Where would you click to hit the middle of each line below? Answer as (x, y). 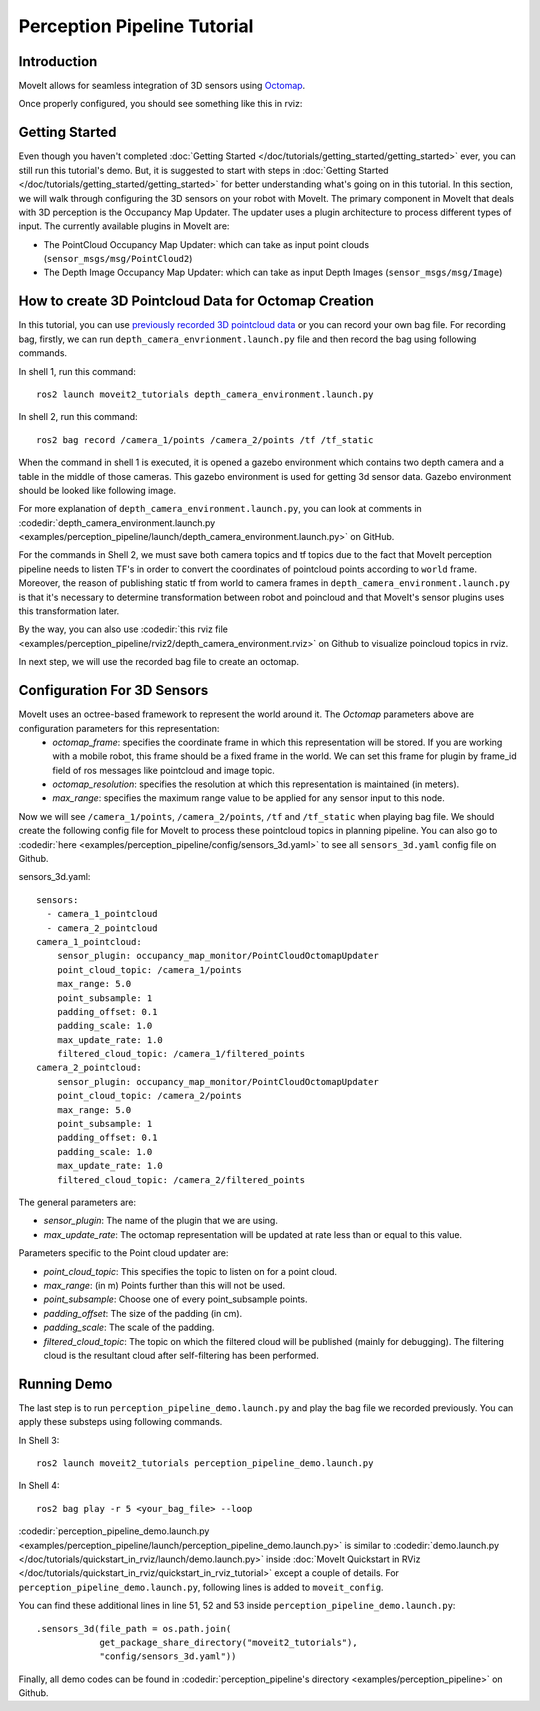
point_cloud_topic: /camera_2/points (149, 1096)
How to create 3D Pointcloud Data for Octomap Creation (196, 301)
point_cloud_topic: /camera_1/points (149, 969)
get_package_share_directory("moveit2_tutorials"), (229, 1642)
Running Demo (65, 1383)
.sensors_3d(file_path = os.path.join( (134, 1628)
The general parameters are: (77, 1202)
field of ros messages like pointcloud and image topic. (163, 770)
